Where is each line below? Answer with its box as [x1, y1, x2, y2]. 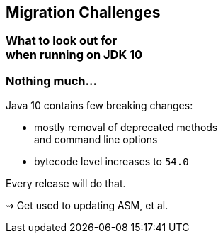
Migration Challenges [6, 4, 161, 21]
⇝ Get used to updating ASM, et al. [6, 199, 168, 212]
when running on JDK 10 [6, 48, 143, 62]
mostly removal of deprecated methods [34, 121, 218, 134]
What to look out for [6, 33, 118, 48]
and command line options [34, 133, 158, 146]
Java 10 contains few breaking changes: [6, 99, 193, 112]
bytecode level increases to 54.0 [34, 155, 189, 168]
